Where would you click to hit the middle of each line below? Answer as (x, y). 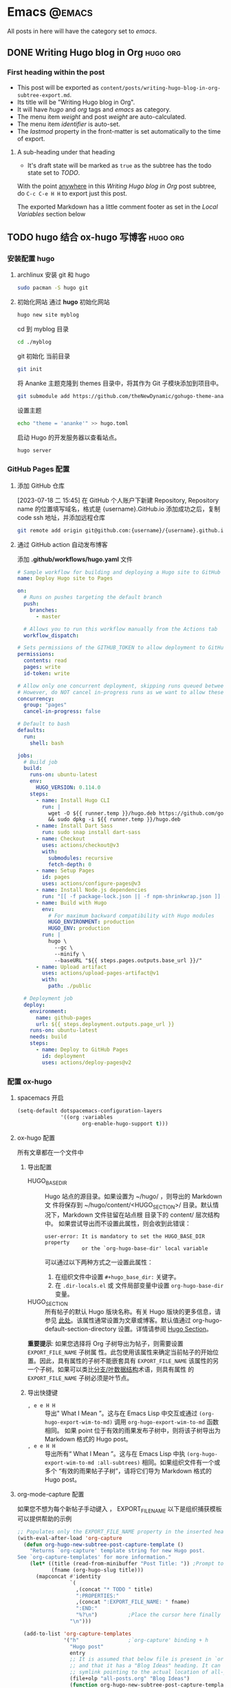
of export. (31, 138)
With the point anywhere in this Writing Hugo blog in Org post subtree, (117, 186)
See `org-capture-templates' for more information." (94, 1557)
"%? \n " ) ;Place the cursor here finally (148, 1615)
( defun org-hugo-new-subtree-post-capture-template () (104, 1544)
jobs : (25, 756)
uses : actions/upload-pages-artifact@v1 (101, 973)
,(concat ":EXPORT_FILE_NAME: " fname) (133, 1602)
